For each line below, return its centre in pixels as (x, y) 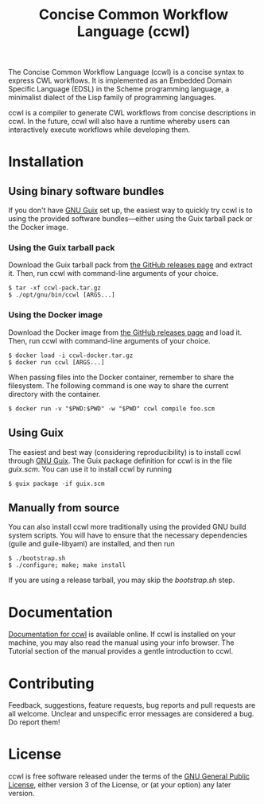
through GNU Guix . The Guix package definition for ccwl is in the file (120, 460)
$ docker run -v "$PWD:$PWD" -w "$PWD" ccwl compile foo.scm (112, 408)
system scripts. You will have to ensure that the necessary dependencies (128, 535)
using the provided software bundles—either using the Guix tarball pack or (130, 219)
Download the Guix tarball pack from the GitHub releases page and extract (130, 265)
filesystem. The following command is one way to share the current (118, 385)
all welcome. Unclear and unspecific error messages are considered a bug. (131, 714)
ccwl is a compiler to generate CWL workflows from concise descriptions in (132, 113)
